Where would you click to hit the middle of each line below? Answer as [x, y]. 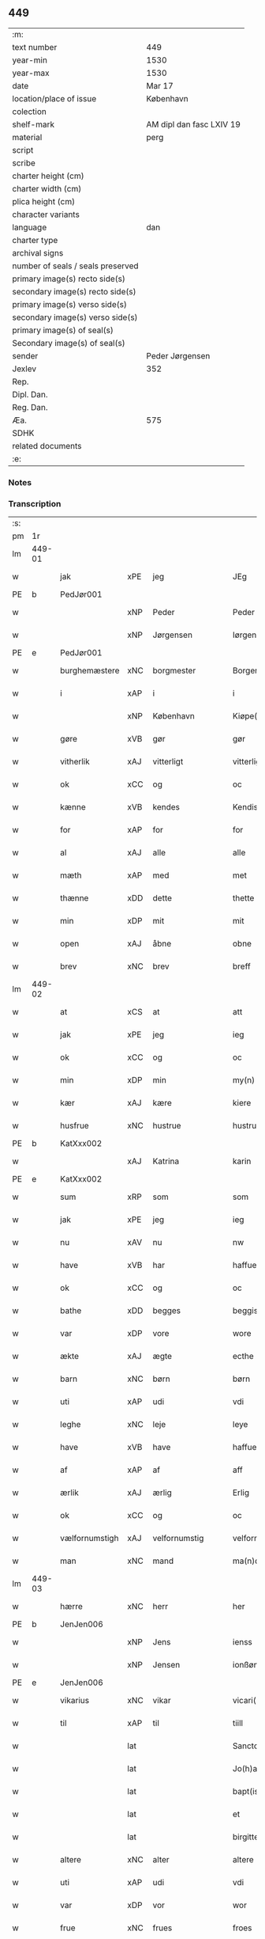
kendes [166, 807]
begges [167, 1311]
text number [35, 47]
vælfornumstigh [90, 1539]
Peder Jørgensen [178, 355]
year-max [31, 73]
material [27, 137]
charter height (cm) [48, 176]
